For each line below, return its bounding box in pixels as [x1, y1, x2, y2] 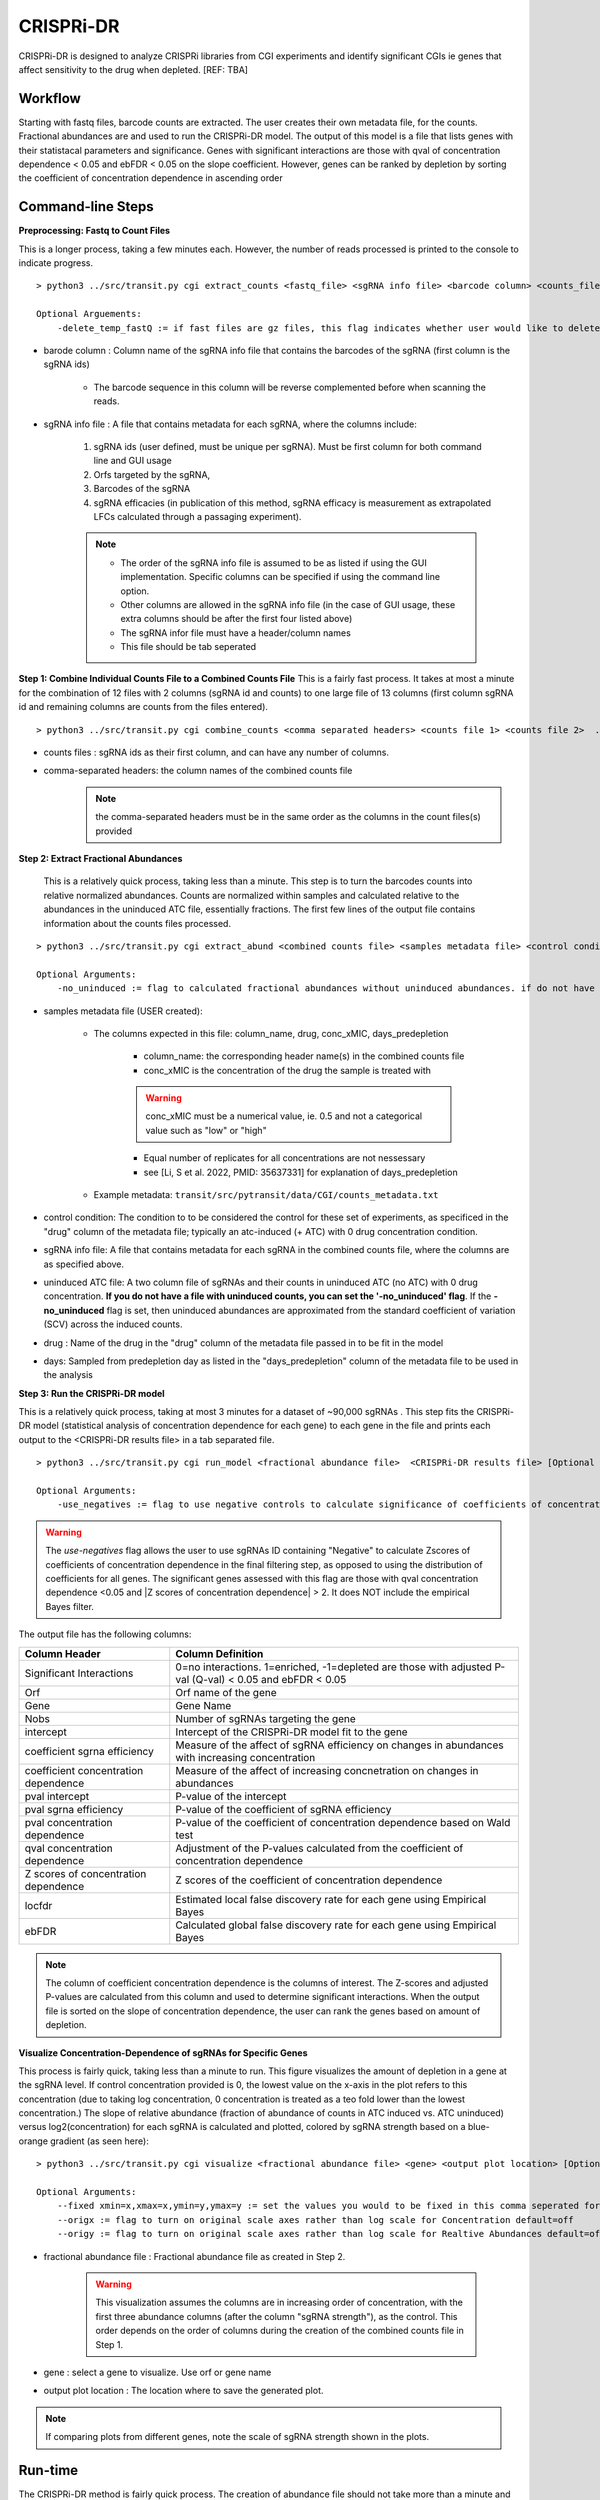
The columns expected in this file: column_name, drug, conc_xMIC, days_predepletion [93, 1027, 449, 1039]
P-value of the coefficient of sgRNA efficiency [175, 1802, 392, 1816]
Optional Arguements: [36, 308, 142, 320]
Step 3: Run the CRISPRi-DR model [18, 1387, 165, 1399]
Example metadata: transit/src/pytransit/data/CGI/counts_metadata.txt [93, 1189, 439, 1201]
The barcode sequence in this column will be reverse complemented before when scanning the [93, 381, 487, 393]
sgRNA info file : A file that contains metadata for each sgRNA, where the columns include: [43, 418, 417, 430]
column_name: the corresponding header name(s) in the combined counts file [143, 1050, 465, 1062]
